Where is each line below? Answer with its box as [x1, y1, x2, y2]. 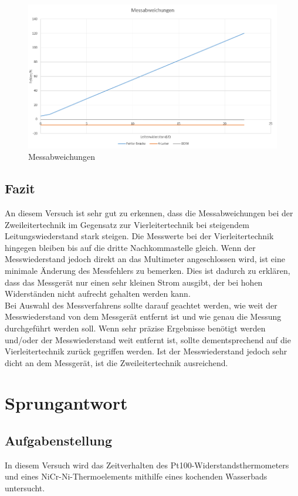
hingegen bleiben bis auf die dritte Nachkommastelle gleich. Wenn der [5, 241, 256, 253]
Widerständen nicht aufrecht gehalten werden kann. [5, 287, 191, 300]
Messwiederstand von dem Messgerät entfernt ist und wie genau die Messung [5, 310, 282, 323]
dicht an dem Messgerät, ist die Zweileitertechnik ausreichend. [5, 356, 228, 368]
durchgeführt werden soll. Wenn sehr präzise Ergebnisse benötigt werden [5, 321, 266, 334]
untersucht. [5, 482, 45, 494]
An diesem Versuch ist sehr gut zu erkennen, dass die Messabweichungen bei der [5, 206, 293, 219]
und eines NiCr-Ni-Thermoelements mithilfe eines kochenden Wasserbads [5, 470, 267, 482]
